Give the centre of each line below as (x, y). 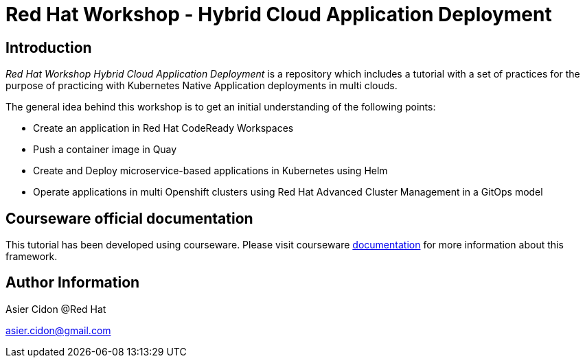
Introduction (49, 47)
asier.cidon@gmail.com (58, 330)
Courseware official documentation (129, 218)
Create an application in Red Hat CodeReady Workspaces (163, 128)
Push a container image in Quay (105, 150)
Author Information (73, 283)
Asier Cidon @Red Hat (56, 309)
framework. (32, 257)
